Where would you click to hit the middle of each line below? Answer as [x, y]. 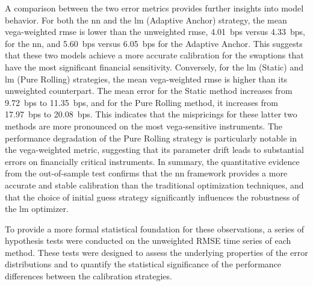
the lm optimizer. [37, 209]
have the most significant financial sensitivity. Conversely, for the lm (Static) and [154, 67]
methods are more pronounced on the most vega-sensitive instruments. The [144, 126]
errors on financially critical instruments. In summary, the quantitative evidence [152, 161]
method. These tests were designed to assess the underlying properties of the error [156, 252]
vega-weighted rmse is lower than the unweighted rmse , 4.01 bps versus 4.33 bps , [155, 32]
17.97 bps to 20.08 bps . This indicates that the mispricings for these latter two [151, 114]
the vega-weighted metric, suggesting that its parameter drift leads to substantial [154, 150]
